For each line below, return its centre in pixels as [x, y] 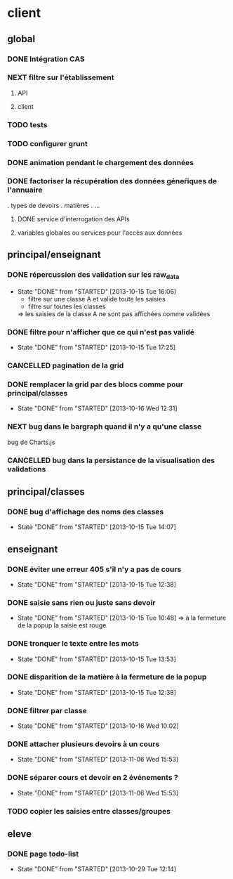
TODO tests [27, 124]
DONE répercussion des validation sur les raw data [93, 275]
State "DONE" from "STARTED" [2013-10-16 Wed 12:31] [97, 408]
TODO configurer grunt [47, 143]
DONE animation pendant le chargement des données [101, 162]
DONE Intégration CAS [46, 59]
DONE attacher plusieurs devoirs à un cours [84, 744]
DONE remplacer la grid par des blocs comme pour [95, 384]
